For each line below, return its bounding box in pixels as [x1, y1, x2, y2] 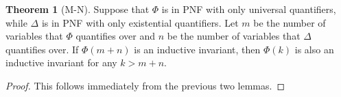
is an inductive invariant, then [134, 42, 261, 56]
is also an [294, 42, 334, 56]
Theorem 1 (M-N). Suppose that [5, 2, 150, 16]
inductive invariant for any [5, 55, 117, 70]
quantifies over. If [5, 42, 79, 56]
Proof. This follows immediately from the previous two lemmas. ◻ [5, 78, 285, 92]
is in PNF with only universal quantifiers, [161, 2, 336, 16]
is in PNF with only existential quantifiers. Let [41, 15, 239, 29]
